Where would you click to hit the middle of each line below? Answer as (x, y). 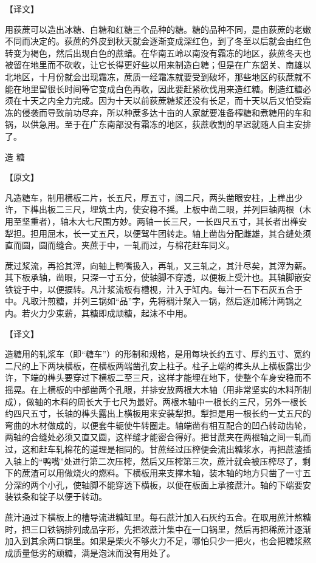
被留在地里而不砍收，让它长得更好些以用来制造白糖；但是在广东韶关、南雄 (154, 65)
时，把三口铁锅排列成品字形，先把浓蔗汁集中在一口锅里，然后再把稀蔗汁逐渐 (158, 529)
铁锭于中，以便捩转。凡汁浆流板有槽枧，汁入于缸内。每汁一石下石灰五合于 (154, 289)
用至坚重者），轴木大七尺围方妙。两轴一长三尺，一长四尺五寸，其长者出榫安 (156, 221)
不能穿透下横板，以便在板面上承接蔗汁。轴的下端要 (200, 484)
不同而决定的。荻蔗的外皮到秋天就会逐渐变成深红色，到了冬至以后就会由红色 (158, 41)
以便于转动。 (81, 496)
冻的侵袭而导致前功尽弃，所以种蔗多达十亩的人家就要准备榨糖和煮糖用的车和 (158, 112)
